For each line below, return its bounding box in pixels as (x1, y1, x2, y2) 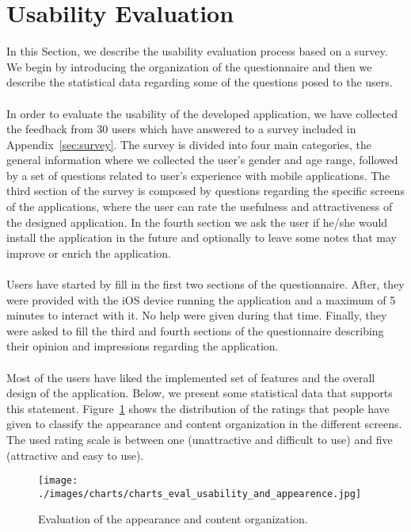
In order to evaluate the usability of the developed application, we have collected (6, 105, 398, 121)
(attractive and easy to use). (6, 446, 144, 463)
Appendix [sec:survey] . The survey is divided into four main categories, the (6, 136, 372, 152)
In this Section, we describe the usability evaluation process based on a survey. (6, 43, 388, 59)
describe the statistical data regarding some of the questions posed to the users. (6, 74, 393, 90)
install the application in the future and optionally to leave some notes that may (6, 229, 398, 246)
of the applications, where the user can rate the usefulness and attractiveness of (6, 198, 393, 215)
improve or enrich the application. (6, 244, 171, 261)
